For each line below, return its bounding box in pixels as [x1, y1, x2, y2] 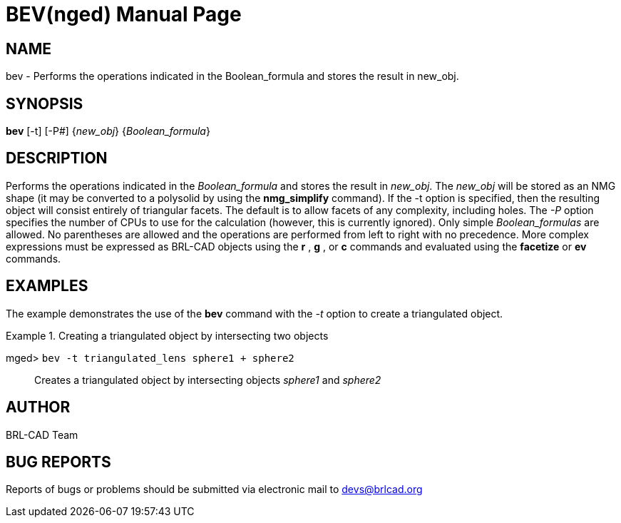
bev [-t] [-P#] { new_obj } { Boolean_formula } [6, 125, 210, 138]
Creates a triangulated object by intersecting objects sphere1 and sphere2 [34, 373, 381, 386]
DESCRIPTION [6, 149, 108, 168]
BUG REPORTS [6, 452, 111, 471]
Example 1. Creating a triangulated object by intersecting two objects [6, 329, 329, 342]
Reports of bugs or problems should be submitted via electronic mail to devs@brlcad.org [6, 483, 423, 496]
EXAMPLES [6, 277, 88, 295]
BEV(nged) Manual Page [6, 2, 242, 26]
